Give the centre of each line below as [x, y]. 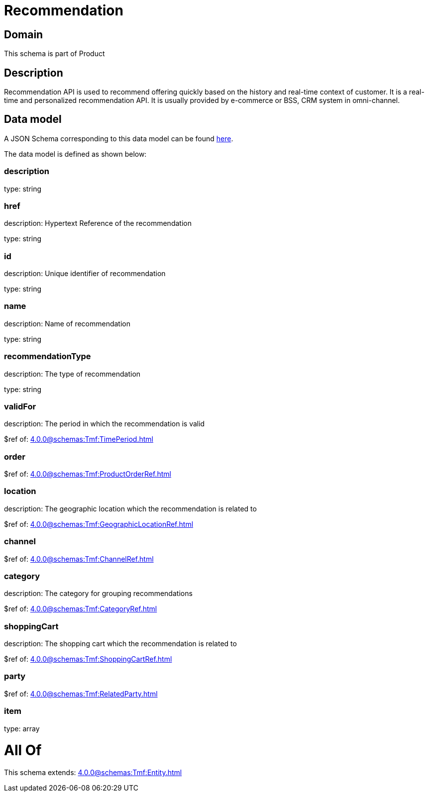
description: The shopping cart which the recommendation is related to [120, 644]
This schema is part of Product [54, 54]
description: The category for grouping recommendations [98, 594]
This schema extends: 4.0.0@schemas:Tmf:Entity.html [93, 773]
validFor [20, 406]
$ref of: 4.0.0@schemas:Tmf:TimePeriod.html [79, 439]
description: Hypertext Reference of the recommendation [98, 223]
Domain [24, 34]
